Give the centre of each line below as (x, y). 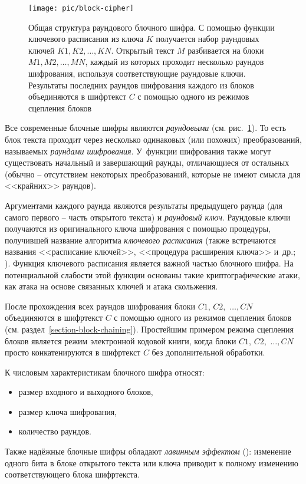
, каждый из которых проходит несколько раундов (175, 62)
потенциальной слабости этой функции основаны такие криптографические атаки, (152, 274)
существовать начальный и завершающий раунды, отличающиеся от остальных (147, 162)
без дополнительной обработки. (208, 352)
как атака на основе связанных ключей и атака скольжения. (111, 286)
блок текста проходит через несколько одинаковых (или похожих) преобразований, (153, 139)
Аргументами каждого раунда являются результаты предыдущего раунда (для (144, 205)
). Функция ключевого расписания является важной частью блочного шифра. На (149, 263)
